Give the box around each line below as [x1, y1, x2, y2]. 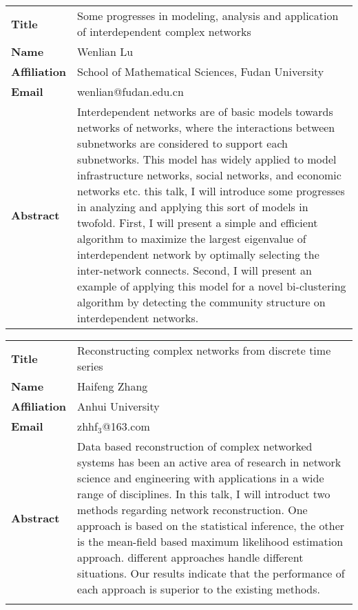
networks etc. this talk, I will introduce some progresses [77, 183, 345, 199]
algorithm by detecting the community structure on [77, 294, 326, 310]
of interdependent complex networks [77, 23, 251, 39]
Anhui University [77, 398, 160, 414]
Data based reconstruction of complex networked [77, 438, 313, 454]
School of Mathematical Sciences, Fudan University [77, 63, 324, 79]
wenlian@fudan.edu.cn [77, 83, 184, 99]
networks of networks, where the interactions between [77, 119, 335, 135]
